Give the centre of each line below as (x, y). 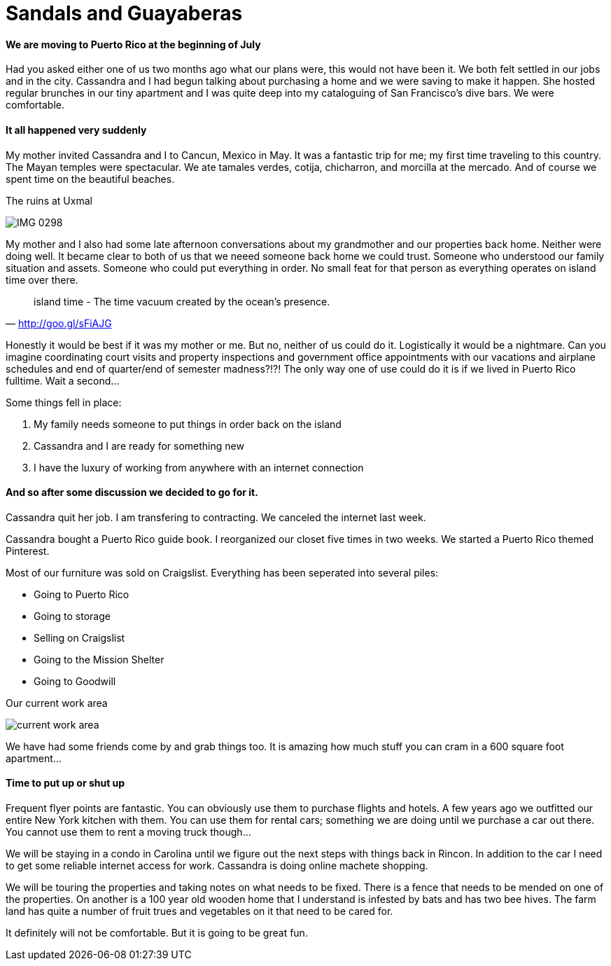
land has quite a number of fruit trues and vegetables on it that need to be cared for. (199, 911)
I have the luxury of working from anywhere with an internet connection (199, 467)
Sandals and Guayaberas (124, 13)
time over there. (42, 280)
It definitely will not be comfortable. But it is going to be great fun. (157, 933)
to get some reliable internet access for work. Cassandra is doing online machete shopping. (217, 866)
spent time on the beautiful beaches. (90, 179)
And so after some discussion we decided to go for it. (132, 492)
